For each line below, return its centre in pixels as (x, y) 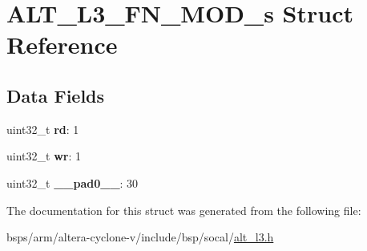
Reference (62, 45)
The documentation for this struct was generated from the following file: (184, 210)
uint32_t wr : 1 (44, 156)
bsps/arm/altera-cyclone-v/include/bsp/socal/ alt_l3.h (140, 237)
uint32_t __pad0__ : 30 (73, 182)
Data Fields (56, 95)
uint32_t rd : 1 (43, 129)
